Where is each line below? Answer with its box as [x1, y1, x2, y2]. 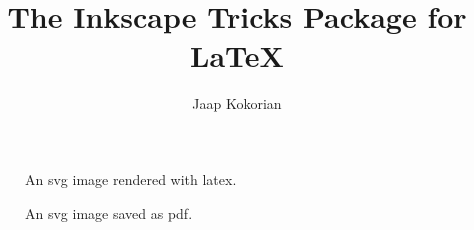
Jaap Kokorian [192, 93, 282, 114]
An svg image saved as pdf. [25, 202, 193, 223]
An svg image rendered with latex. [25, 168, 237, 189]
